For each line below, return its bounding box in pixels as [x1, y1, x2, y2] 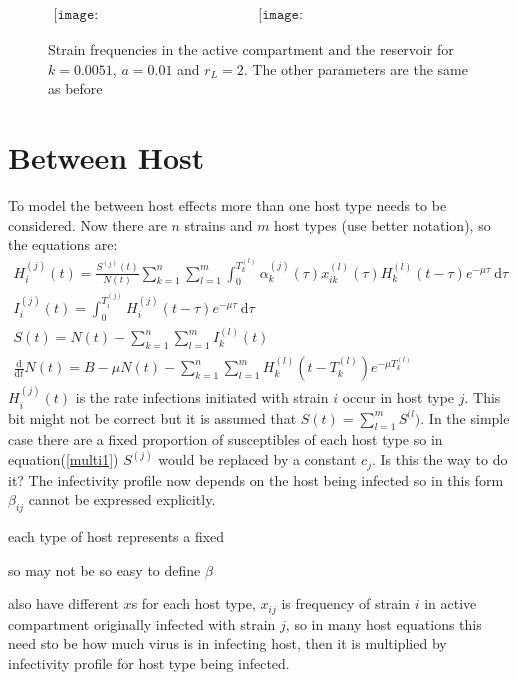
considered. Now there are [8, 214, 167, 235]
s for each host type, [131, 593, 256, 614]
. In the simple [420, 407, 510, 428]
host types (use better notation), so [274, 214, 491, 235]
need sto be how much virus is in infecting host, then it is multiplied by [8, 633, 447, 654]
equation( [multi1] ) [8, 449, 119, 470]
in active [424, 593, 477, 614]
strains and [184, 214, 253, 235]
